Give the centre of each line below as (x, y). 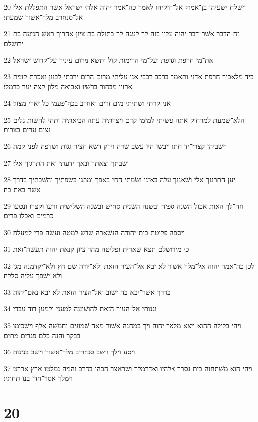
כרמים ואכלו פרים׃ (29, 215)
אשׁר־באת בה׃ (22, 189)
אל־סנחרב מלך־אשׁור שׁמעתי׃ (43, 17)
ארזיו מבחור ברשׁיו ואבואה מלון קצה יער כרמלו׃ (68, 86)
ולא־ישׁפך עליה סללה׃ (33, 275)
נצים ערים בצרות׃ (27, 129)
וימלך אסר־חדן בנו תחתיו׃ (38, 378)
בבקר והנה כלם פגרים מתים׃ (42, 335)
